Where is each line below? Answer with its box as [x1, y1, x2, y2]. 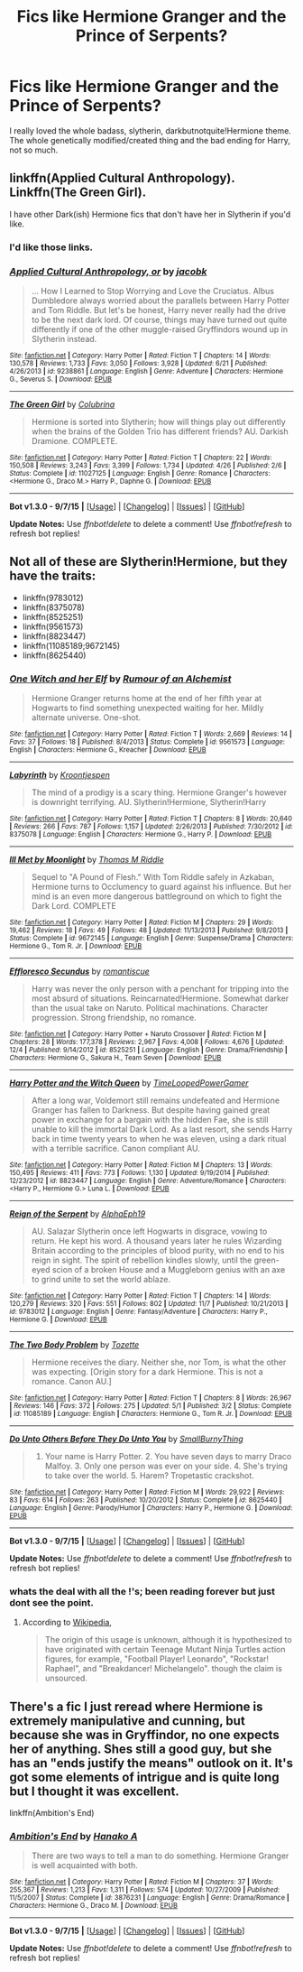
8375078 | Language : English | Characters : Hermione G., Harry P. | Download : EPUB [9, 830, 272, 839]
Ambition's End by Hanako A [9, 1830, 138, 1843]
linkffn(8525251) [22, 611, 84, 622]
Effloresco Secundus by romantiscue [9, 966, 151, 977]
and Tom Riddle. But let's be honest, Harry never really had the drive [31, 304, 287, 315]
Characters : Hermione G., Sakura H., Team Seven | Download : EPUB [9, 1053, 222, 1062]
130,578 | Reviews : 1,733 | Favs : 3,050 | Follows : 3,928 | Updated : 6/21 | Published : [9, 358, 268, 367]
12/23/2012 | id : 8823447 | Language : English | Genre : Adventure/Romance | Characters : [9, 1176, 287, 1186]
